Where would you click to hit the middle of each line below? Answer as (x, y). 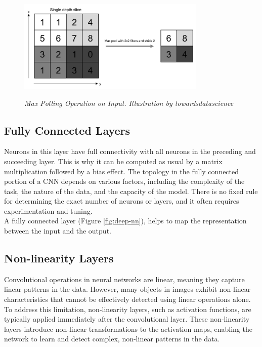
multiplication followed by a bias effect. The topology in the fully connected (122, 171)
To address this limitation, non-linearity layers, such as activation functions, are (128, 309)
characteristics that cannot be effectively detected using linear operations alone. (127, 299)
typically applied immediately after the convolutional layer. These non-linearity (127, 319)
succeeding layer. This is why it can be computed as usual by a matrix (113, 161)
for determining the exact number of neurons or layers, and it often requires (122, 201)
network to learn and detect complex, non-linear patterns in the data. (112, 339)
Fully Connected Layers (67, 130)
